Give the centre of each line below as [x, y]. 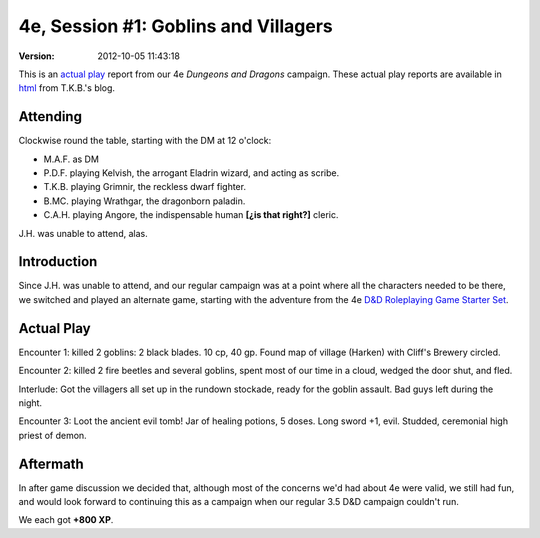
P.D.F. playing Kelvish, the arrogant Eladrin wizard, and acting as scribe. [191, 173]
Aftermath [51, 463]
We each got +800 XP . [66, 520]
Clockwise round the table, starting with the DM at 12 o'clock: [145, 141]
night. [30, 402]
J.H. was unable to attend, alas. [83, 233]
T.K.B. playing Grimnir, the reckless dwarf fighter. [145, 187]
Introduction [58, 261]
